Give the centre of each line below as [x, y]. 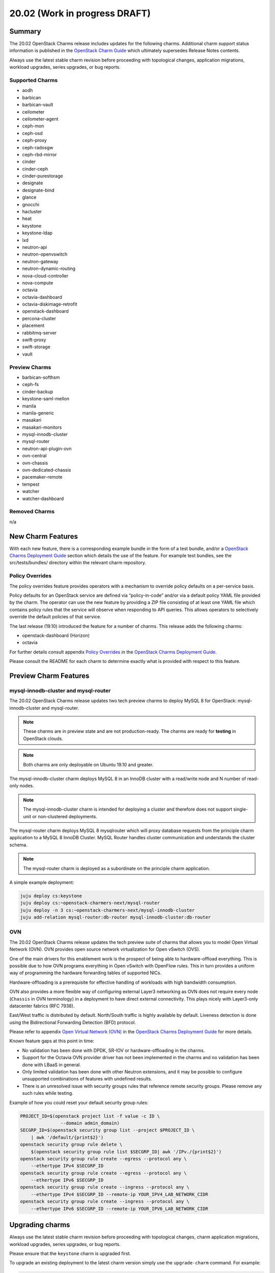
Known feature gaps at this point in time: [52, 1041]
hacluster [32, 212]
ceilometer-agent [40, 119]
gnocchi [31, 204]
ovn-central [34, 456]
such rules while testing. [48, 1093]
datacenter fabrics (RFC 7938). [42, 1006]
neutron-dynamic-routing [49, 269]
